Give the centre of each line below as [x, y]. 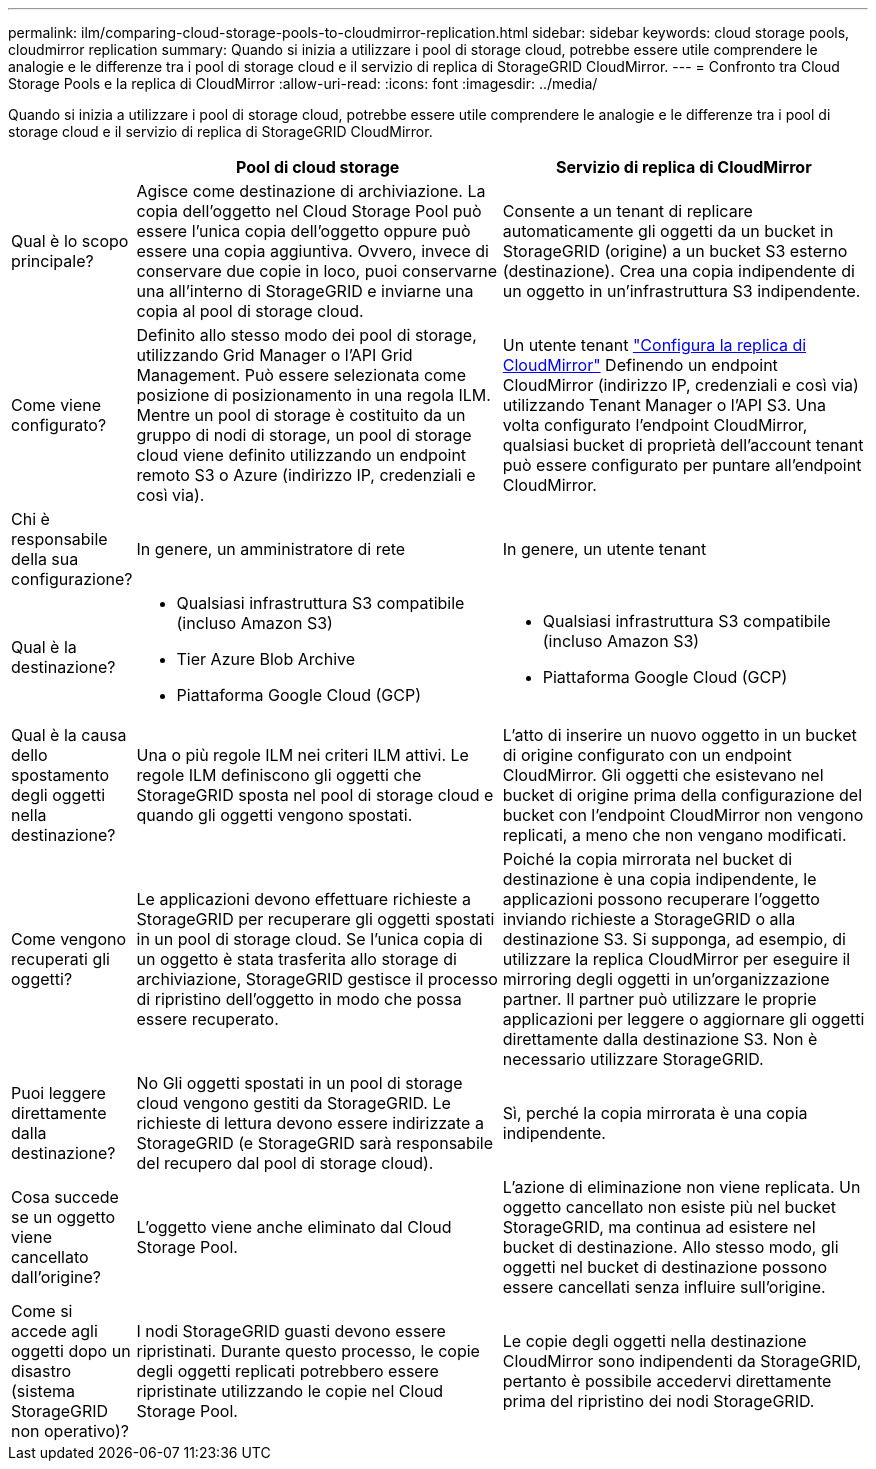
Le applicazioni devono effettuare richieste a [303, 899]
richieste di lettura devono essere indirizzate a [310, 1123]
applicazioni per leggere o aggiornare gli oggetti [683, 1019]
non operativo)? [70, 1431]
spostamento [60, 775]
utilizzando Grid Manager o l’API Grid [274, 355]
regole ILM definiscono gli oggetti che [279, 775]
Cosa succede [65, 1197]
